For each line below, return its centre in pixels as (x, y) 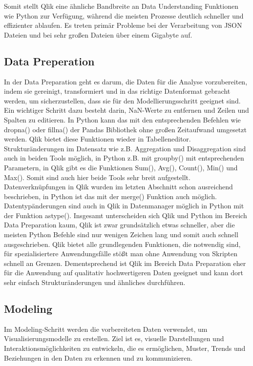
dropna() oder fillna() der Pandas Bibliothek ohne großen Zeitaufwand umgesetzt (125, 129)
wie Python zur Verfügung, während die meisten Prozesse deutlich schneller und (124, 15)
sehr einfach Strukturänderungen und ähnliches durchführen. (95, 282)
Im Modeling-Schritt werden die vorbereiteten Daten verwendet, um (106, 329)
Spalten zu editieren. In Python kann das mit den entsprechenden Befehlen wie (122, 119)
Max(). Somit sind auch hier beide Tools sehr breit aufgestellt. (97, 177)
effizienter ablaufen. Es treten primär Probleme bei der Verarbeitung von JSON (123, 25)
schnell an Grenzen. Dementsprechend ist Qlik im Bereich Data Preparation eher (125, 263)
